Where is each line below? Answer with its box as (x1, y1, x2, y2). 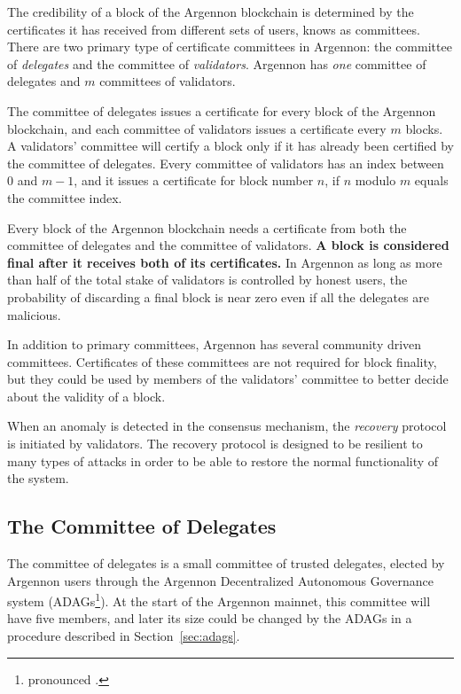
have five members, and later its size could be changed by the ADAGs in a (7, 609, 412, 628)
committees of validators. (99, 72, 236, 90)
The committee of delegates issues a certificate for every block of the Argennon (7, 101, 436, 120)
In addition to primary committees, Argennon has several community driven (7, 335, 422, 354)
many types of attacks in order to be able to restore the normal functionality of (7, 451, 439, 470)
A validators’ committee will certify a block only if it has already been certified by (7, 136, 454, 155)
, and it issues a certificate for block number (74, 171, 314, 190)
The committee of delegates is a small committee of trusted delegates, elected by (7, 554, 445, 573)
